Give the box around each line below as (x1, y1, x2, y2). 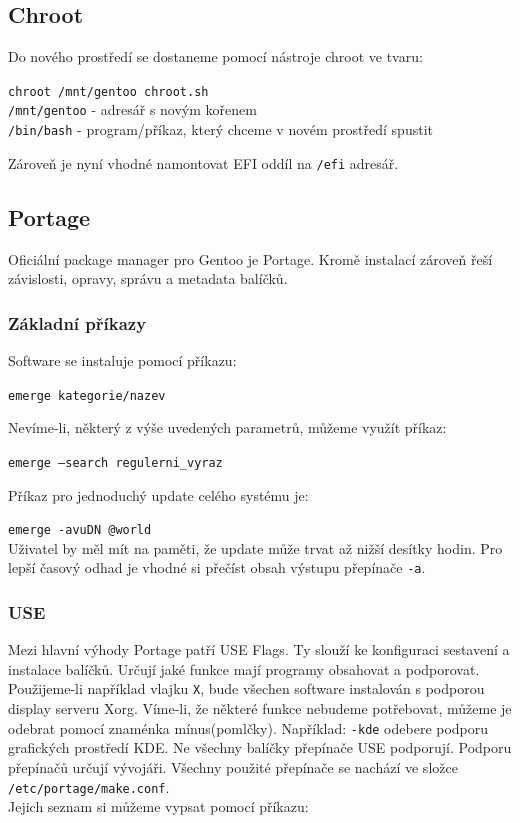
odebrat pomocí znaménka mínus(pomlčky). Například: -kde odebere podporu (8, 717, 489, 738)
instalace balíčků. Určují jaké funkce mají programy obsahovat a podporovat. (8, 658, 480, 679)
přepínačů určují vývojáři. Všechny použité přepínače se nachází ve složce (8, 756, 458, 777)
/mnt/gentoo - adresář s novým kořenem (8, 99, 257, 120)
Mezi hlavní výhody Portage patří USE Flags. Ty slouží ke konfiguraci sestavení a (8, 639, 510, 660)
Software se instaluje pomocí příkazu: (8, 350, 237, 371)
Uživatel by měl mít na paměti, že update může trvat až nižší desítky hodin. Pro (8, 537, 503, 558)
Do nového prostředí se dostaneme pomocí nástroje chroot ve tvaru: (8, 46, 423, 67)
